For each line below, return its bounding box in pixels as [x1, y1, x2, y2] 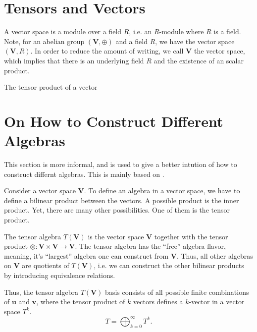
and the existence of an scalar [154, 55, 244, 65]
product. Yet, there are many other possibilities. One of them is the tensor [4, 205, 230, 215]
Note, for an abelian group [4, 36, 85, 46]
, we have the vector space [155, 36, 235, 46]
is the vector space [88, 231, 144, 241]
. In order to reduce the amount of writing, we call [30, 46, 184, 56]
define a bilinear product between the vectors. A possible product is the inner [4, 195, 239, 205]
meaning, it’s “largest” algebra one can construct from [4, 250, 169, 261]
